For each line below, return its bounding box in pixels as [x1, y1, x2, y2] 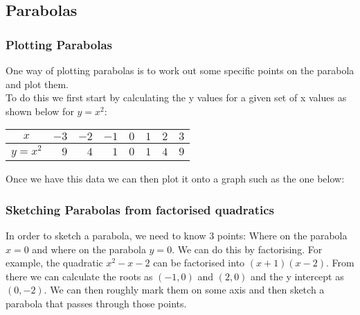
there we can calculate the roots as [6, 269, 153, 283]
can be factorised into [153, 255, 245, 270]
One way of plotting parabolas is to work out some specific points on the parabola [6, 63, 354, 77]
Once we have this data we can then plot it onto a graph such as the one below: [6, 171, 345, 186]
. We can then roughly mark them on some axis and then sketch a [44, 282, 325, 297]
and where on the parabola [32, 241, 146, 256]
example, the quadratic [6, 255, 103, 270]
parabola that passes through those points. [6, 296, 187, 310]
